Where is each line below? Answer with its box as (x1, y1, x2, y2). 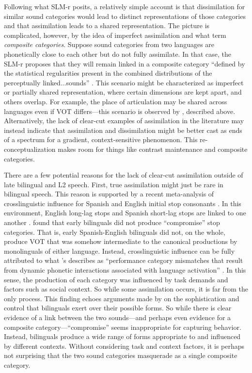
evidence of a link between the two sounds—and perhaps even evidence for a (4, 312, 231, 322)
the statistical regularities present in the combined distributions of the (4, 68, 212, 78)
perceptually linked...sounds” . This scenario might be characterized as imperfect (4, 77, 244, 87)
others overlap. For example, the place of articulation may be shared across (4, 96, 227, 106)
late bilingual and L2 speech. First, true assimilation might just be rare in (4, 179, 223, 189)
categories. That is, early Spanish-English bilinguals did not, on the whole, (4, 227, 225, 237)
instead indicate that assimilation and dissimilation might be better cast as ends (4, 125, 242, 135)
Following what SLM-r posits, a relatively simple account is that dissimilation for (4, 1, 245, 11)
